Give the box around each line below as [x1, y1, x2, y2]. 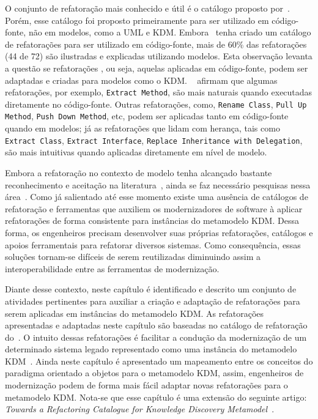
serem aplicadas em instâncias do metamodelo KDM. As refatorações [5, 306, 264, 319]
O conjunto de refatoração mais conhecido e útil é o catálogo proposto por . [5, 2, 290, 14]
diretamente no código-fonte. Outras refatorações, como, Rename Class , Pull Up [5, 97, 307, 110]
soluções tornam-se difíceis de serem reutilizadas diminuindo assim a [5, 250, 261, 263]
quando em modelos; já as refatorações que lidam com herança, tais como [5, 122, 280, 135]
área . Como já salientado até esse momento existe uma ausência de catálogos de [5, 190, 308, 203]
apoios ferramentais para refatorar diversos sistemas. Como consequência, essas [5, 238, 301, 251]
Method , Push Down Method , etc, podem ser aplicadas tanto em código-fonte [5, 109, 289, 122]
